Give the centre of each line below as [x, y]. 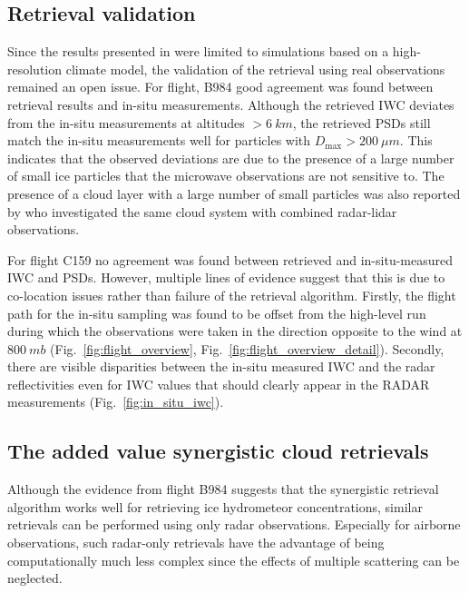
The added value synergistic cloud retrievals [218, 451]
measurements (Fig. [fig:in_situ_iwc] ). [116, 402]
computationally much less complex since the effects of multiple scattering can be [234, 560]
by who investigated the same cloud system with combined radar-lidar [202, 211]
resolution [35, 69]
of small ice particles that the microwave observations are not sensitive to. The [226, 176]
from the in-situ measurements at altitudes [126, 122]
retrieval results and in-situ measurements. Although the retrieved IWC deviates [231, 104]
